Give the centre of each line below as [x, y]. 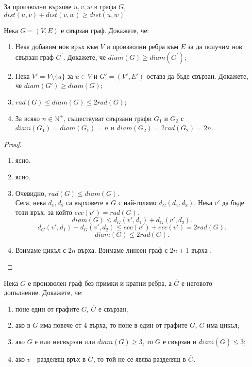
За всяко [27, 118]
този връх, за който [44, 212]
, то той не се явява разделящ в [140, 358]
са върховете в [87, 202]
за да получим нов [215, 46]
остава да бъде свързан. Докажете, [197, 76]
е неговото [197, 283]
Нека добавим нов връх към [57, 46]
